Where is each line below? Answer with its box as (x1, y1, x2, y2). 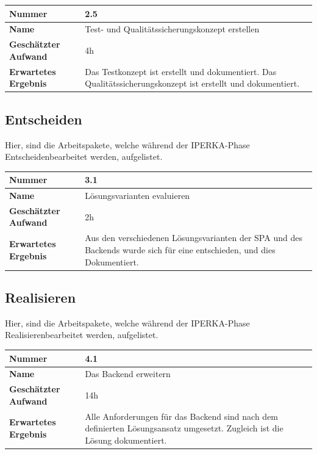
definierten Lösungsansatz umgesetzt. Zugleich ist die (85, 422, 283, 434)
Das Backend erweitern (85, 367, 171, 380)
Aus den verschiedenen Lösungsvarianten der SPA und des (85, 231, 302, 244)
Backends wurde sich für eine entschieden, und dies (85, 243, 276, 256)
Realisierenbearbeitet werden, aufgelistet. (5, 328, 158, 341)
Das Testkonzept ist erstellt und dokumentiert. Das (85, 65, 277, 77)
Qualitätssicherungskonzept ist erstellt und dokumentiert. (85, 77, 300, 90)
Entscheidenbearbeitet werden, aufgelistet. (5, 150, 163, 163)
